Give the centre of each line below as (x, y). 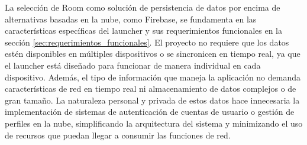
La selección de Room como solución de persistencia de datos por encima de (143, 7)
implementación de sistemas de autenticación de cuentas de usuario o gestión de (150, 112)
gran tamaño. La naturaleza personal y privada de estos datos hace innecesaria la (152, 100)
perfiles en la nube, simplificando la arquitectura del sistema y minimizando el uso (154, 123)
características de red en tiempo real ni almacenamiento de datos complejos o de (151, 88)
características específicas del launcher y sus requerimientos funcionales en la (143, 30)
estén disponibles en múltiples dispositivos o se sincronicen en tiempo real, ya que (153, 54)
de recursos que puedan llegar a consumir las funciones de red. (118, 135)
